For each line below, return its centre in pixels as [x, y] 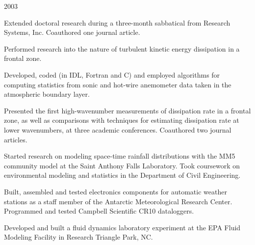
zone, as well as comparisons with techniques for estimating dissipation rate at [122, 120]
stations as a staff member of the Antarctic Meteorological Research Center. [118, 201]
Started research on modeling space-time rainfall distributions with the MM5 [120, 156]
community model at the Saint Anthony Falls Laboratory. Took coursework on [122, 165]
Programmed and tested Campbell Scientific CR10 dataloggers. [99, 211]
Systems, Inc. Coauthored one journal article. [72, 32]
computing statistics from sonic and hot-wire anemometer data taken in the [118, 84]
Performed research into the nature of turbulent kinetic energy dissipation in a [122, 48]
